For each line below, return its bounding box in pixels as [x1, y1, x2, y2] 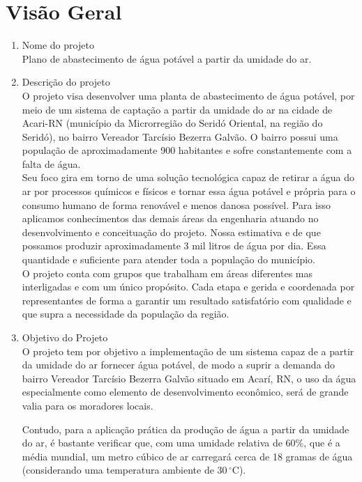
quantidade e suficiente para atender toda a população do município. [22, 252, 315, 267]
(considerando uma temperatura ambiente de [22, 462, 214, 477]
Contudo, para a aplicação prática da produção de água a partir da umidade [22, 421, 349, 436]
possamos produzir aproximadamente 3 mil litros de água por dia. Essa [22, 238, 326, 253]
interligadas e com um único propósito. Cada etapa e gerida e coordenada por [22, 279, 355, 294]
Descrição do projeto [22, 75, 110, 89]
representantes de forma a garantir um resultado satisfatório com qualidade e [22, 293, 352, 307]
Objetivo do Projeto [22, 330, 108, 344]
